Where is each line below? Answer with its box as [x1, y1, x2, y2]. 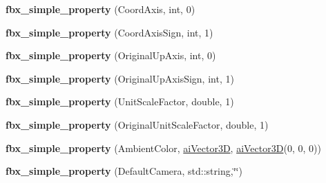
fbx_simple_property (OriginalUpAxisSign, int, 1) [6, 71, 234, 85]
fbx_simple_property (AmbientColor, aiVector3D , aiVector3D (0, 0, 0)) [6, 140, 321, 155]
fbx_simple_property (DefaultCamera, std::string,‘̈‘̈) [6, 164, 242, 178]
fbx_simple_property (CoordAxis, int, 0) [6, 2, 195, 16]
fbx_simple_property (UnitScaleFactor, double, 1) [6, 94, 234, 109]
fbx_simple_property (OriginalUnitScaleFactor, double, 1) [6, 117, 269, 131]
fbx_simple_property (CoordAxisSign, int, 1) [6, 25, 213, 39]
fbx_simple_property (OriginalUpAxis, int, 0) [6, 48, 216, 63]
